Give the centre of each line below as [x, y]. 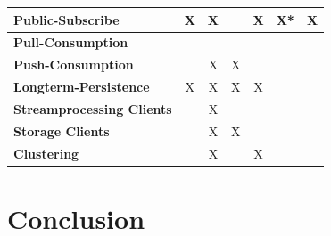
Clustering [46, 153]
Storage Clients [62, 130]
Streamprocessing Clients [93, 108]
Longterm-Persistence [82, 87]
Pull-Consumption [71, 42]
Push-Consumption [74, 65]
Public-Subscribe [66, 19]
